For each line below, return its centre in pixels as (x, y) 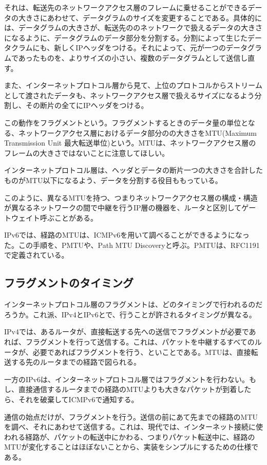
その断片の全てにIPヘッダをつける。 (87, 105)
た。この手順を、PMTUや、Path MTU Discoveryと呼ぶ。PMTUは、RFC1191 (132, 245)
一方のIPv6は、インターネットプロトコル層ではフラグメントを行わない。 (127, 379)
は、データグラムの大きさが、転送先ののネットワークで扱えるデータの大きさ (133, 28)
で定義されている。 (36, 255)
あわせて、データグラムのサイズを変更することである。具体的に (154, 17)
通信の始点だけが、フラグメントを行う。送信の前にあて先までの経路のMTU (131, 416)
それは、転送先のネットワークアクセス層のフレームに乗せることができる (126, 7)
